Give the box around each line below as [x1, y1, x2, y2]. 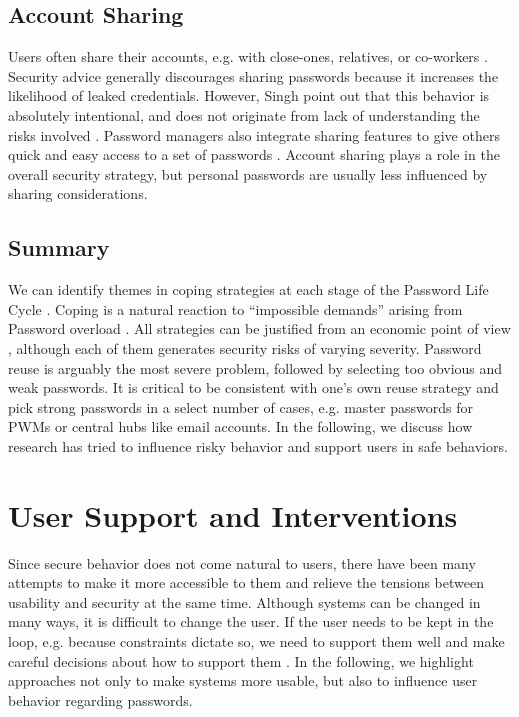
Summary [8, 232, 110, 263]
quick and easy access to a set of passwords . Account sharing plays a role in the [8, 144, 500, 165]
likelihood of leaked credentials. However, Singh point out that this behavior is [8, 85, 490, 106]
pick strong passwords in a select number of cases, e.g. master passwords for [8, 396, 473, 417]
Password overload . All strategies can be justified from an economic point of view [8, 318, 511, 339]
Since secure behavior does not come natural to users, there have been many [8, 552, 476, 573]
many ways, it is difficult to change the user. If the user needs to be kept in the [8, 611, 494, 632]
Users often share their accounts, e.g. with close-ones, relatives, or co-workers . [8, 46, 488, 67]
